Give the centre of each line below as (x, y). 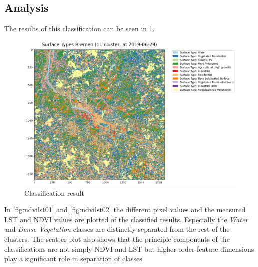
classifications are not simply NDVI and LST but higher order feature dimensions (129, 249)
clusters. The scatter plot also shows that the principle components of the (117, 239)
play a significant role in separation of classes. (74, 259)
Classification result (54, 193)
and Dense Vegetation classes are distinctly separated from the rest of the (117, 229)
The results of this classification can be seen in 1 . (79, 28)
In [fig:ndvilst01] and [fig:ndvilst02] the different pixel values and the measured (125, 210)
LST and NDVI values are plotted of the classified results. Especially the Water (126, 219)
